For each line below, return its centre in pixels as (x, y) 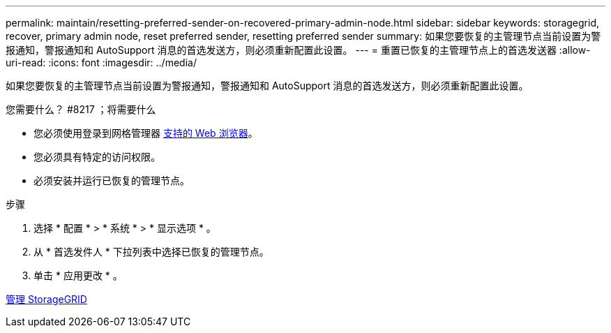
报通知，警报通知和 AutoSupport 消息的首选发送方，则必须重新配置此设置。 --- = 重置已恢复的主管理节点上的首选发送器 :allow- (298, 50)
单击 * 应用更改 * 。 (78, 275)
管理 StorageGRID (46, 299)
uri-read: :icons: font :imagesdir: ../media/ (101, 62)
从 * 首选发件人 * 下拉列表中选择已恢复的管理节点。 (151, 252)
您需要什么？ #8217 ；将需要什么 (81, 109)
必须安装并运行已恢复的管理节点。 (112, 180)
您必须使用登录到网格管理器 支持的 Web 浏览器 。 (146, 133)
